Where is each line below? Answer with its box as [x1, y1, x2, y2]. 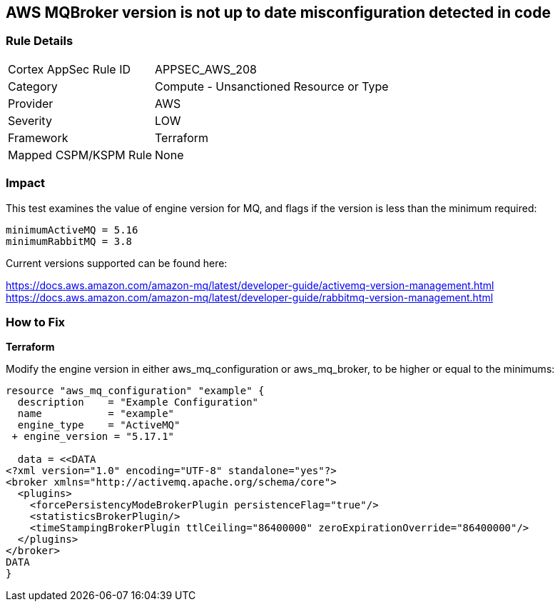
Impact [6, 176, 46, 191]
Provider [8, 96, 54, 111]
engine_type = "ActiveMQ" [17, 419, 180, 431]
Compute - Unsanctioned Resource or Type [155, 79, 389, 94]
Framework [8, 130, 68, 145]
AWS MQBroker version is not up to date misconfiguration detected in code [6, 4, 551, 21]
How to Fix [6, 314, 66, 329]
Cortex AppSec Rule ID [8, 61, 131, 76]
